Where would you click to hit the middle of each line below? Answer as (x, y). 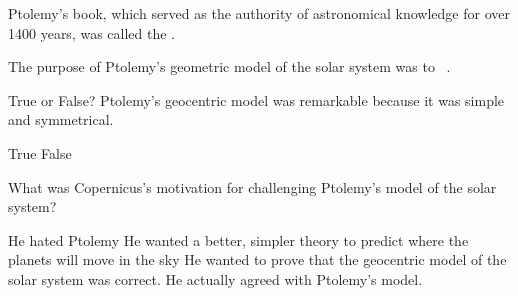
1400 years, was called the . (91, 32)
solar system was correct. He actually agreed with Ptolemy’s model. (215, 278)
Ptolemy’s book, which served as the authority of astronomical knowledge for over (259, 13)
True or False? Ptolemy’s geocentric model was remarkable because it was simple (256, 99)
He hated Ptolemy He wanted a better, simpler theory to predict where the (238, 239)
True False (40, 152)
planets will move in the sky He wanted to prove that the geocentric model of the (257, 259)
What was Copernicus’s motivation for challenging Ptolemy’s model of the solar (252, 186)
